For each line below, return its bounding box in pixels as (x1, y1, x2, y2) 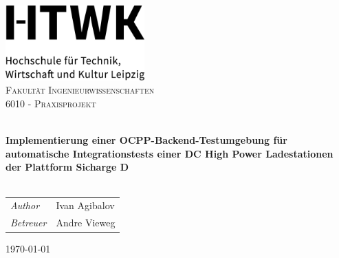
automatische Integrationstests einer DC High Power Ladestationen (6, 146, 333, 160)
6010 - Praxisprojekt (6, 96, 96, 111)
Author (10, 198, 40, 213)
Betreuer (10, 215, 47, 230)
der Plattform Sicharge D (6, 160, 129, 174)
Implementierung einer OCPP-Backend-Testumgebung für (6, 133, 287, 147)
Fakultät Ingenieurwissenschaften (6, 83, 155, 97)
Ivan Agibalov (56, 198, 115, 213)
